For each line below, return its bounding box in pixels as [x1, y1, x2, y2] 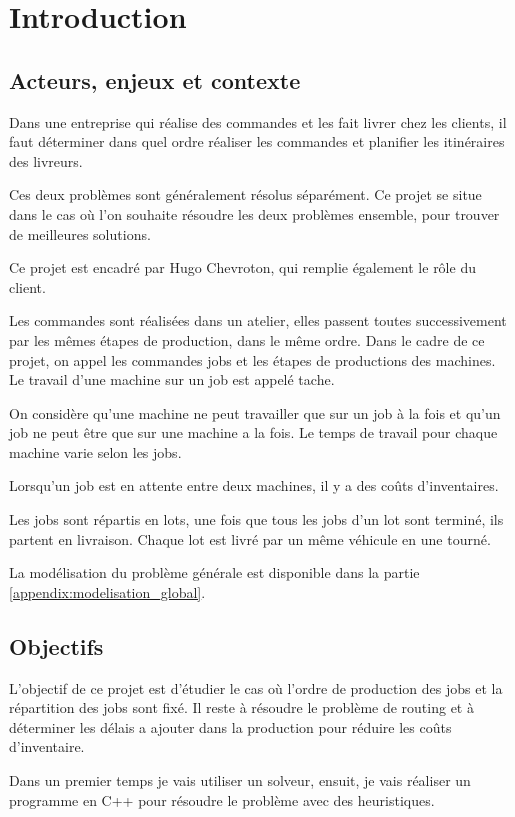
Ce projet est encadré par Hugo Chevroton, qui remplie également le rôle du [9, 257, 476, 278]
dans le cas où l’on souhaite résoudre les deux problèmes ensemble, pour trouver [9, 203, 500, 224]
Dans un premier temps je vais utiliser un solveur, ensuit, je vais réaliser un [9, 770, 471, 791]
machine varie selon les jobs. [9, 441, 182, 462]
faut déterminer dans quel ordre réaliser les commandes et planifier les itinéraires [9, 131, 505, 152]
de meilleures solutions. [9, 223, 151, 244]
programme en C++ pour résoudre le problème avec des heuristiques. [9, 789, 435, 810]
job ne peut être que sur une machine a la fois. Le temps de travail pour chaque [9, 422, 498, 443]
